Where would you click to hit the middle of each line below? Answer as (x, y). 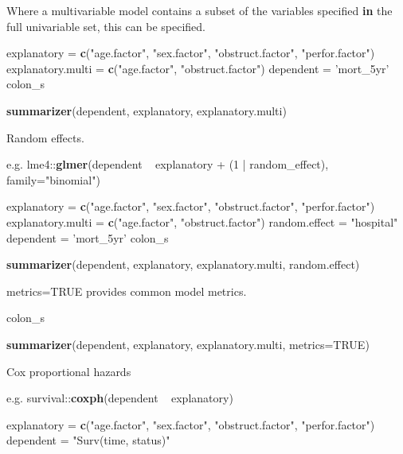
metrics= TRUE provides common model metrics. (127, 291)
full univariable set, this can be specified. (106, 26)
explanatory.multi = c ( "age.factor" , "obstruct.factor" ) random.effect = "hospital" (202, 221)
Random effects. (45, 137)
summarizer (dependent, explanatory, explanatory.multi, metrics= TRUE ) (188, 344)
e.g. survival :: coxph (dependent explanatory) (120, 398)
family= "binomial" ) (53, 179)
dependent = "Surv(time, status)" (88, 440)
